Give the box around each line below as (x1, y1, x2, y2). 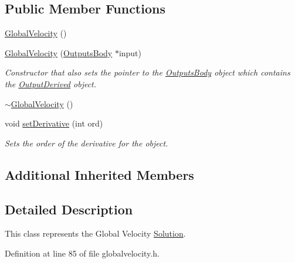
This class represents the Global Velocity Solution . (5, 227, 186, 240)
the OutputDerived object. (5, 77, 97, 90)
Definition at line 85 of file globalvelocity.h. (5, 247, 160, 259)
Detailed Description (5, 200, 133, 218)
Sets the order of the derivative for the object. (5, 136, 168, 149)
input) (118, 46, 142, 59)
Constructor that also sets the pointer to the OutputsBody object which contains (5, 66, 290, 78)
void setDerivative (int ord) (5, 117, 103, 129)
